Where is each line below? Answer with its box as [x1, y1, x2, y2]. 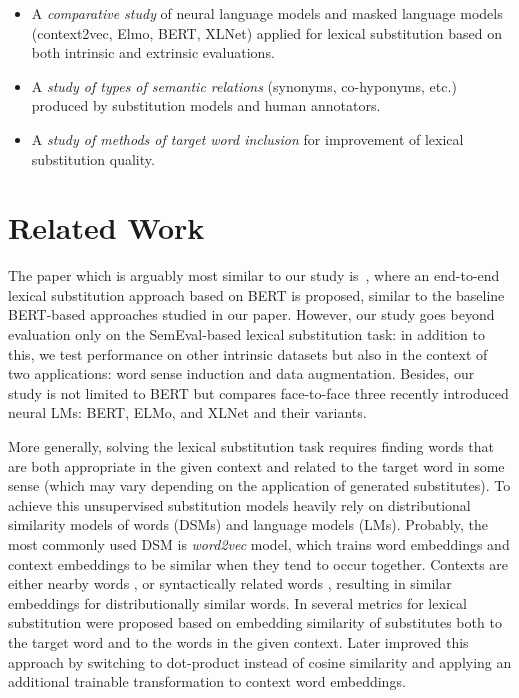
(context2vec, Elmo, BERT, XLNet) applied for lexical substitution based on [31, 22, 503, 43]
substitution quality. [31, 148, 155, 169]
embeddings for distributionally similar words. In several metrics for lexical [8, 592, 467, 613]
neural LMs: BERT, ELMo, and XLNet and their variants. [8, 402, 367, 423]
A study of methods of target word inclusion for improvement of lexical [31, 128, 464, 149]
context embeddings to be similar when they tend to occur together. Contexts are [8, 553, 509, 574]
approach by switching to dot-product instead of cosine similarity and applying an [8, 651, 512, 672]
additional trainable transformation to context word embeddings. [8, 671, 406, 692]
